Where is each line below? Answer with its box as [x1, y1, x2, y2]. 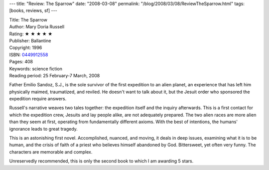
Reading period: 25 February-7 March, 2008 [9, 72, 100, 78]
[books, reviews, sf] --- [9, 7, 57, 13]
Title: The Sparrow [9, 16, 47, 22]
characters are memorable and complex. [9, 149, 93, 155]
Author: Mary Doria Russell [9, 24, 65, 30]
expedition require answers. [9, 96, 67, 102]
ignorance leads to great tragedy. [9, 126, 78, 132]
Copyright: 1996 [9, 45, 42, 51]
